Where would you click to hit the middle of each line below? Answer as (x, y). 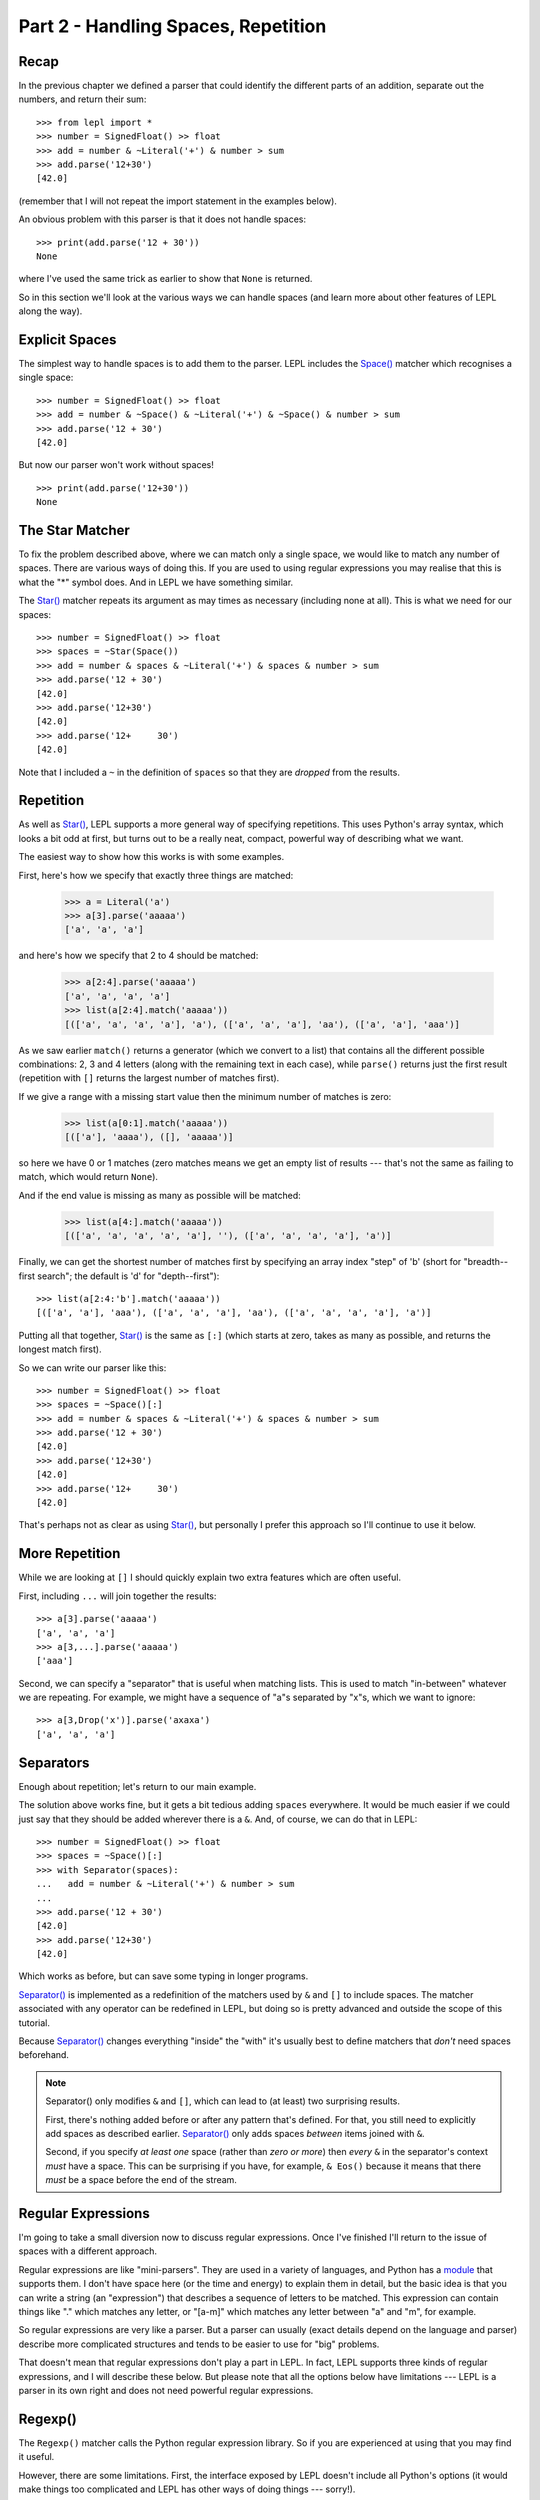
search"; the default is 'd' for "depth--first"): (128, 1276)
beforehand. (44, 2055)
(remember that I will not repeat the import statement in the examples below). (177, 201)
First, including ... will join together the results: (117, 1596)
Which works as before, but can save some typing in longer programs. (163, 1976)
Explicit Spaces (67, 339)
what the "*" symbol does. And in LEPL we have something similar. (156, 582)
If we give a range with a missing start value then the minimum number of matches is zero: (205, 1096)
